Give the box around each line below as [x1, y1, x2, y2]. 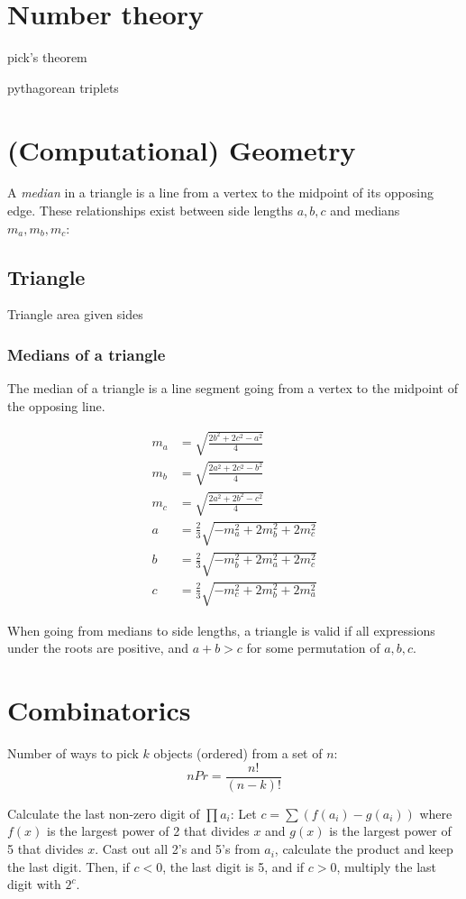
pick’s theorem [7, 48, 87, 67]
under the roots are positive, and [7, 638, 188, 657]
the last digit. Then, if [7, 857, 130, 876]
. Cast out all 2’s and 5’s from [95, 839, 260, 858]
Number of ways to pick [7, 744, 139, 763]
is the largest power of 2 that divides [47, 821, 250, 840]
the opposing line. [7, 396, 105, 415]
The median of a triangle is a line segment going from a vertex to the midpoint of [7, 379, 458, 398]
